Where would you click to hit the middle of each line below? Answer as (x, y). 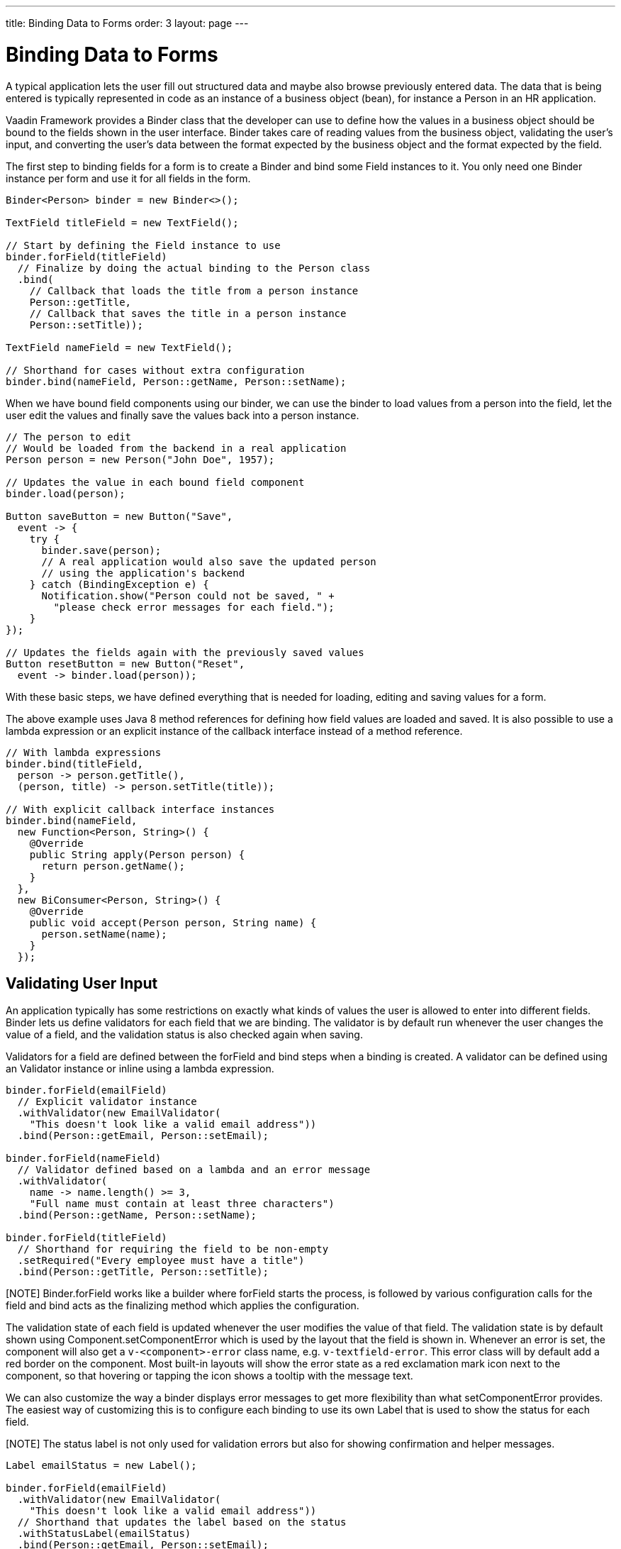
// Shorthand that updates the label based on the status (182, 1522)
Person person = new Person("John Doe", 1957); (140, 459)
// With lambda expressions (84, 752)
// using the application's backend (143, 573)
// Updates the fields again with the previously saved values (185, 652)
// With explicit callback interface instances (140, 809)
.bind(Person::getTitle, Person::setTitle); (143, 1272)
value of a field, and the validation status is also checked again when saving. (184, 1035)
